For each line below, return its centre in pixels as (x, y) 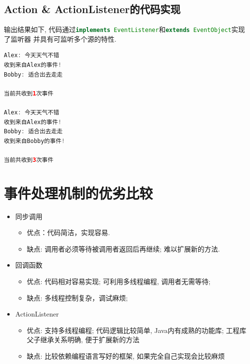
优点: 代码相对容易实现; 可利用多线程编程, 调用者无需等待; (119, 281)
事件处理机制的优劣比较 (79, 193)
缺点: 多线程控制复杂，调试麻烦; (77, 297)
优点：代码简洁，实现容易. (68, 232)
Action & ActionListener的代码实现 (92, 9)
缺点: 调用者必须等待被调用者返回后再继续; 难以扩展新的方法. (123, 248)
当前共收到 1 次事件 (29, 93)
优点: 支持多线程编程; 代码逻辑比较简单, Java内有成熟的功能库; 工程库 (137, 330)
